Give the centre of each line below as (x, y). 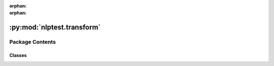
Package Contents (32, 42)
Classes (18, 55)
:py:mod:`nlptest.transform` (55, 27)
